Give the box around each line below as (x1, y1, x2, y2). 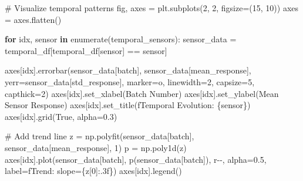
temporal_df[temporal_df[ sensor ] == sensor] (5, 44, 167, 56)
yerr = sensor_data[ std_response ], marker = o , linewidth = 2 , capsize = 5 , (5, 75, 255, 88)
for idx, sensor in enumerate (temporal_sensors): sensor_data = (5, 33, 237, 45)
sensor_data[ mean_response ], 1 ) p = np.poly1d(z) (5, 141, 187, 153)
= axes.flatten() (5, 13, 62, 25)
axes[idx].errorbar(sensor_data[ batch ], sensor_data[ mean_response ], (5, 64, 251, 76)
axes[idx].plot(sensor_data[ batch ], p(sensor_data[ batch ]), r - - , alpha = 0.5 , (5, 153, 267, 165)
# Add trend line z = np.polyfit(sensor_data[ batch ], (5, 130, 194, 142)
